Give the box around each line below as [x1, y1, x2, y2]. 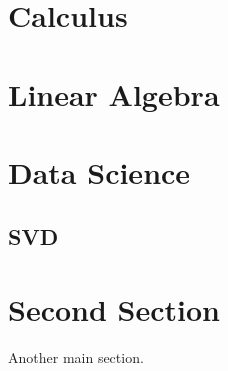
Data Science [8, 151, 191, 192]
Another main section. [8, 347, 144, 368]
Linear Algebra [8, 73, 220, 114]
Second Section [8, 289, 220, 330]
